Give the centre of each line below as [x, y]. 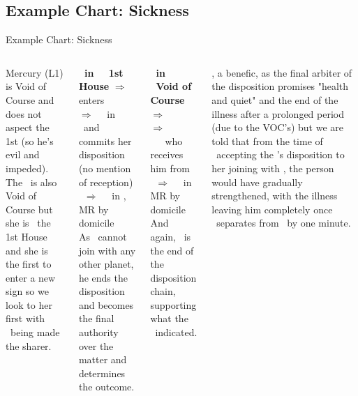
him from [170, 168]
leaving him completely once [272, 209]
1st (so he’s [30, 140]
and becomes [106, 304]
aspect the [28, 127]
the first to [29, 264]
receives [167, 154]
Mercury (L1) [35, 72]
